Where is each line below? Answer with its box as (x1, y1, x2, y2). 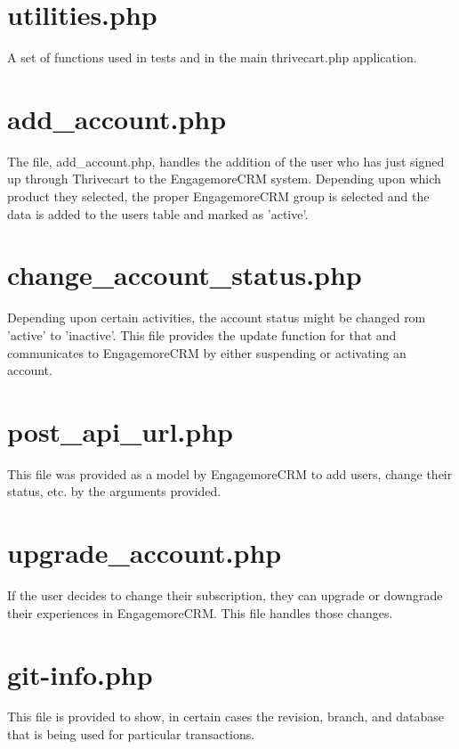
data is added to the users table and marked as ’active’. (7, 204, 309, 223)
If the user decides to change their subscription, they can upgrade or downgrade (7, 586, 443, 605)
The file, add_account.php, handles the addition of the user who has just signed (7, 151, 445, 170)
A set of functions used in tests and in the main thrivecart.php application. (7, 48, 417, 67)
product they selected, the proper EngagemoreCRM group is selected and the (7, 187, 430, 206)
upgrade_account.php (7, 534, 282, 571)
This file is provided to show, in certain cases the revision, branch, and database (7, 707, 445, 726)
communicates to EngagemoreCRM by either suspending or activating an (7, 343, 407, 362)
